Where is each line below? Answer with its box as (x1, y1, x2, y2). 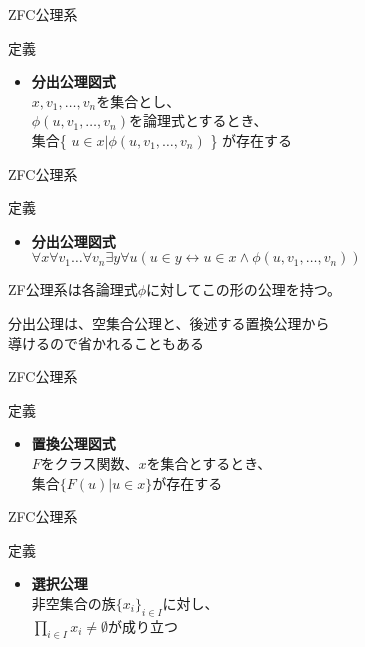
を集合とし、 (96, 90, 181, 111)
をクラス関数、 (40, 452, 139, 473)
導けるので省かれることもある (8, 332, 204, 353)
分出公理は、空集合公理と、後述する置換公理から (8, 312, 330, 333)
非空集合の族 (31, 592, 116, 613)
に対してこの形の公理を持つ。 (146, 279, 342, 300)
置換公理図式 (31, 433, 116, 454)
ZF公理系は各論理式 (8, 279, 138, 300)
